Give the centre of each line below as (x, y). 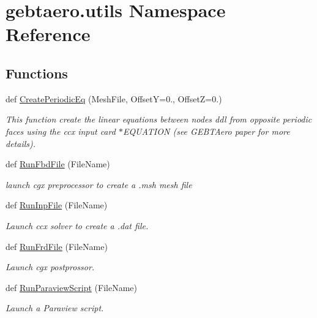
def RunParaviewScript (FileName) (71, 287)
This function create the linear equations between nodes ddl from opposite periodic (159, 119)
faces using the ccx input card (61, 131)
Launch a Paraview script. (55, 308)
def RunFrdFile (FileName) (57, 246)
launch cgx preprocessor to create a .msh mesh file (99, 184)
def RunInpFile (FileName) (57, 205)
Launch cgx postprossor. (50, 267)
